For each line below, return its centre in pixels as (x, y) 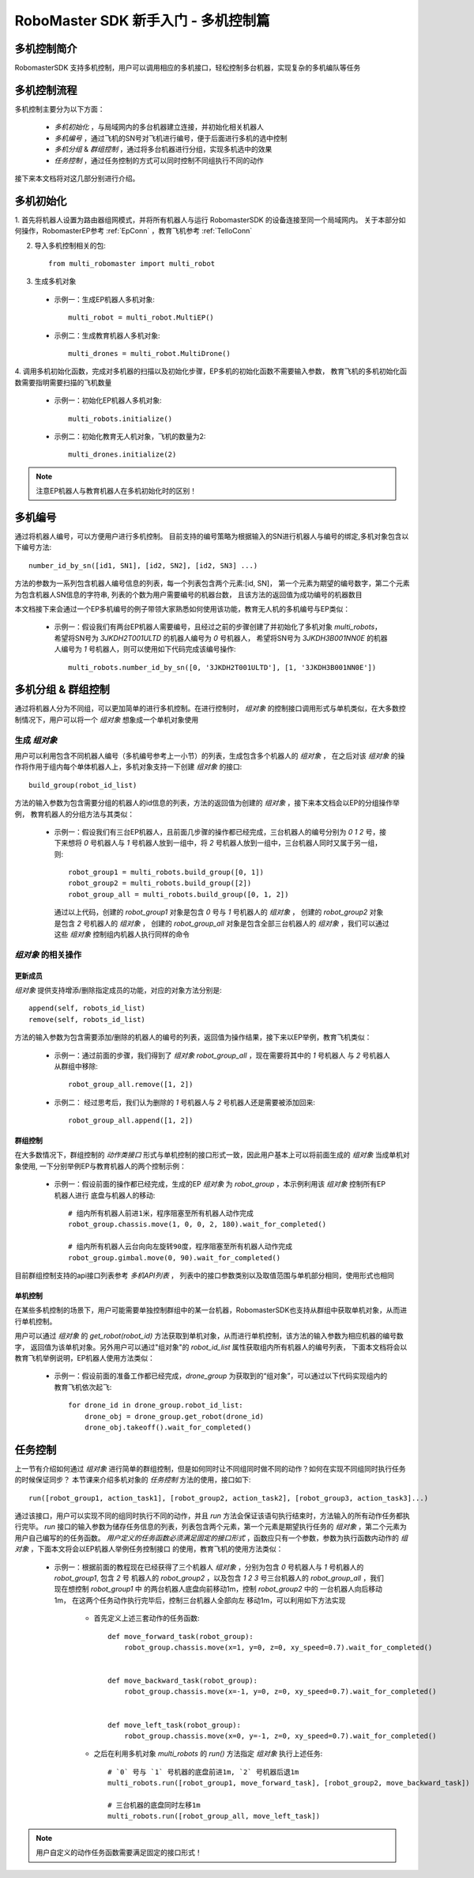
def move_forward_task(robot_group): (181, 1636)
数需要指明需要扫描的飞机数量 (63, 382)
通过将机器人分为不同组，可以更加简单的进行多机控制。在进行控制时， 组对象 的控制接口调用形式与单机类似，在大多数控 (210, 709)
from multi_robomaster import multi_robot (132, 264)
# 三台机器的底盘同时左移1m (154, 1805)
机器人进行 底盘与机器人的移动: (105, 1195)
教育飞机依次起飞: (83, 1387)
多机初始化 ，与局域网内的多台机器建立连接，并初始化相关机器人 (159, 127)
